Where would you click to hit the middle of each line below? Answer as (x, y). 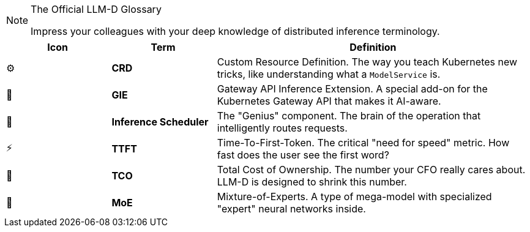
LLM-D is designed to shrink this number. (312, 182)
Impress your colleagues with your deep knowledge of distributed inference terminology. (235, 31)
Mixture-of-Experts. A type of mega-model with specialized (354, 196)
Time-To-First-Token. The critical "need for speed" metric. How (363, 143)
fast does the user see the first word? (303, 155)
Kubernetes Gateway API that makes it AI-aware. (329, 101)
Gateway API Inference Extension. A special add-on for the (352, 89)
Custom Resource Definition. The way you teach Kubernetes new (367, 62)
